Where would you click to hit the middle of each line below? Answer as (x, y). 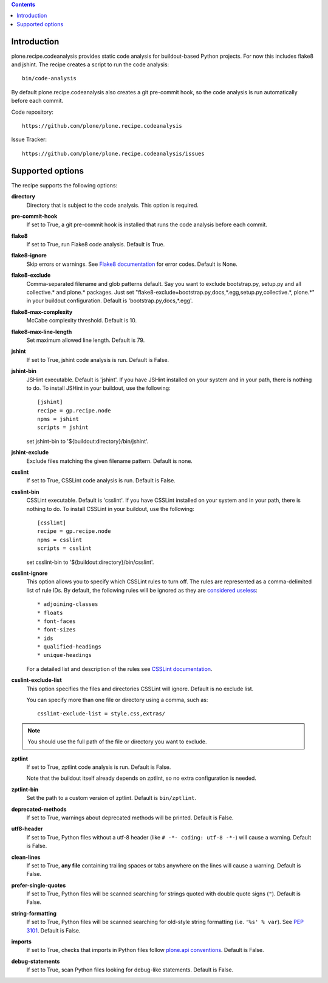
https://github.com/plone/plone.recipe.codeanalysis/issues (113, 153)
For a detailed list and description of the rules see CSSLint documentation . (119, 669)
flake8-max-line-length (42, 332)
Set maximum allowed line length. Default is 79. (86, 340)
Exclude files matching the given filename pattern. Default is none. (109, 461)
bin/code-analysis (50, 78)
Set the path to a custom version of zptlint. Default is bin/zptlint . (111, 798)
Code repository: (32, 112)
